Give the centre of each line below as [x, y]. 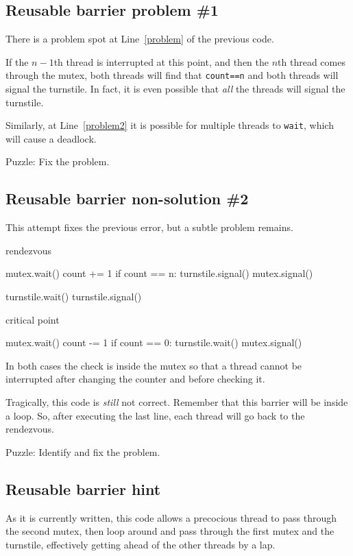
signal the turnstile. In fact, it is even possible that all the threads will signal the [175, 89]
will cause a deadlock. [51, 138]
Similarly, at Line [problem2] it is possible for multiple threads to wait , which [170, 125]
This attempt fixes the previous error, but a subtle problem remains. [149, 227]
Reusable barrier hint [83, 488]
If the [17, 61]
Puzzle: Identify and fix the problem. [83, 451]
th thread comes [312, 61]
